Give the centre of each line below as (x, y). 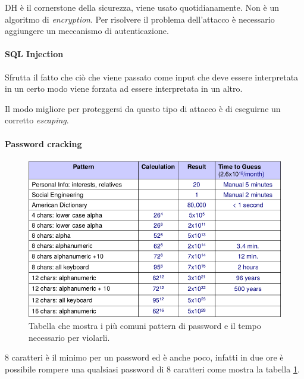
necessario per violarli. (69, 337)
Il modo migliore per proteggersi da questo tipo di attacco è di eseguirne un (143, 108)
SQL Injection (34, 54)
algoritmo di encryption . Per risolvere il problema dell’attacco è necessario (140, 19)
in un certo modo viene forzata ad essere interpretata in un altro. (124, 88)
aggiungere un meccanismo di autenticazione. (87, 31)
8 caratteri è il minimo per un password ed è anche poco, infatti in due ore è (144, 357)
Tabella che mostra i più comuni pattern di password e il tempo (145, 325)
